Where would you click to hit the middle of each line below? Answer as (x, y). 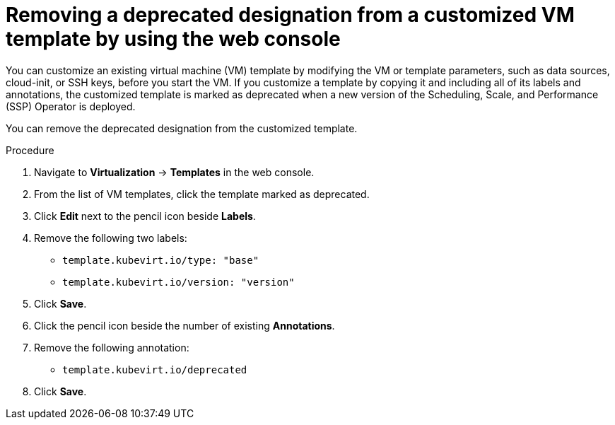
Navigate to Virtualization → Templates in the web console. (174, 172)
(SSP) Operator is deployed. (71, 106)
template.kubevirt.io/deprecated (155, 369)
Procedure (30, 150)
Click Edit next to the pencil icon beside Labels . (145, 216)
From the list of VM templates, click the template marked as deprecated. (202, 194)
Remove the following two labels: (111, 238)
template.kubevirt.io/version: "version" (178, 282)
